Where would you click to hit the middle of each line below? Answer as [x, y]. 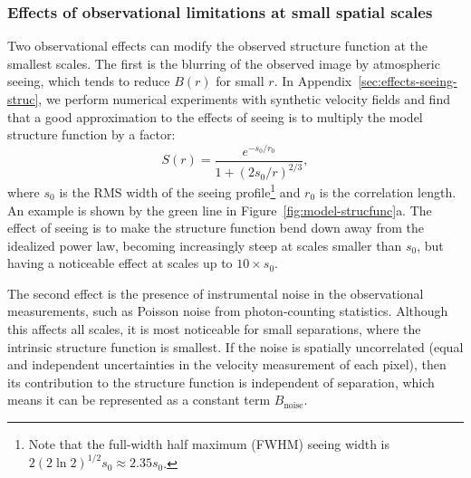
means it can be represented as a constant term [139, 400]
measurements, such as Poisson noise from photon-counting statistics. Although [228, 311]
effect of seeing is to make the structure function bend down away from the [216, 228]
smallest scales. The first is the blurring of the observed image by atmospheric [224, 63]
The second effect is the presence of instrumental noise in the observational [216, 293]
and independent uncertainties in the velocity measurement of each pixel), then [227, 364]
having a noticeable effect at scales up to [120, 263]
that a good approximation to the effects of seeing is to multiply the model [215, 116]
